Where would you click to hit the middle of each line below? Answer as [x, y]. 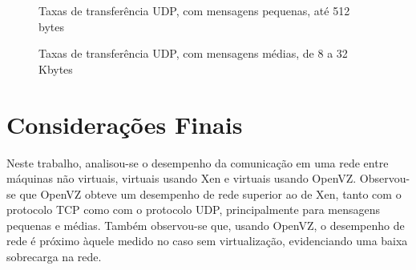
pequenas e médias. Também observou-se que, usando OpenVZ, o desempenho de [206, 225]
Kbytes [56, 69]
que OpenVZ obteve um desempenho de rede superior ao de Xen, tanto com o [210, 193]
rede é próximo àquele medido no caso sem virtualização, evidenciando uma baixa [207, 241]
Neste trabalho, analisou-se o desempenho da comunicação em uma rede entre [198, 162]
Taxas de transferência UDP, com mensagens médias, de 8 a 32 [193, 53]
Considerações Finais [125, 124]
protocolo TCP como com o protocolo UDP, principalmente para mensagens [193, 210]
